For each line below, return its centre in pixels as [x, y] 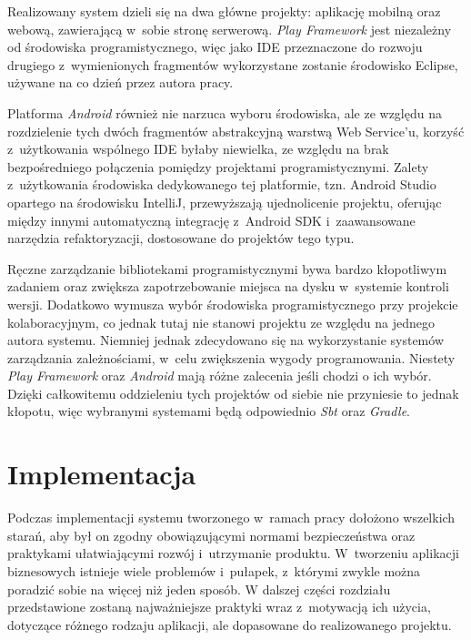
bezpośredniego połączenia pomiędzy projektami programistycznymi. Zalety [218, 166]
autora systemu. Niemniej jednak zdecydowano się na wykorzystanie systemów [225, 340]
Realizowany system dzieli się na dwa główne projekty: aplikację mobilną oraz [224, 11]
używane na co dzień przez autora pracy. [120, 82]
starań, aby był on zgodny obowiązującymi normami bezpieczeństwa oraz [211, 535]
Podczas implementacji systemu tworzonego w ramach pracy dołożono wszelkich [231, 518]
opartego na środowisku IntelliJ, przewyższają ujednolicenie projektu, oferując [225, 202]
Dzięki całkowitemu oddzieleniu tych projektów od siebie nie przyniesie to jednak [233, 393]
